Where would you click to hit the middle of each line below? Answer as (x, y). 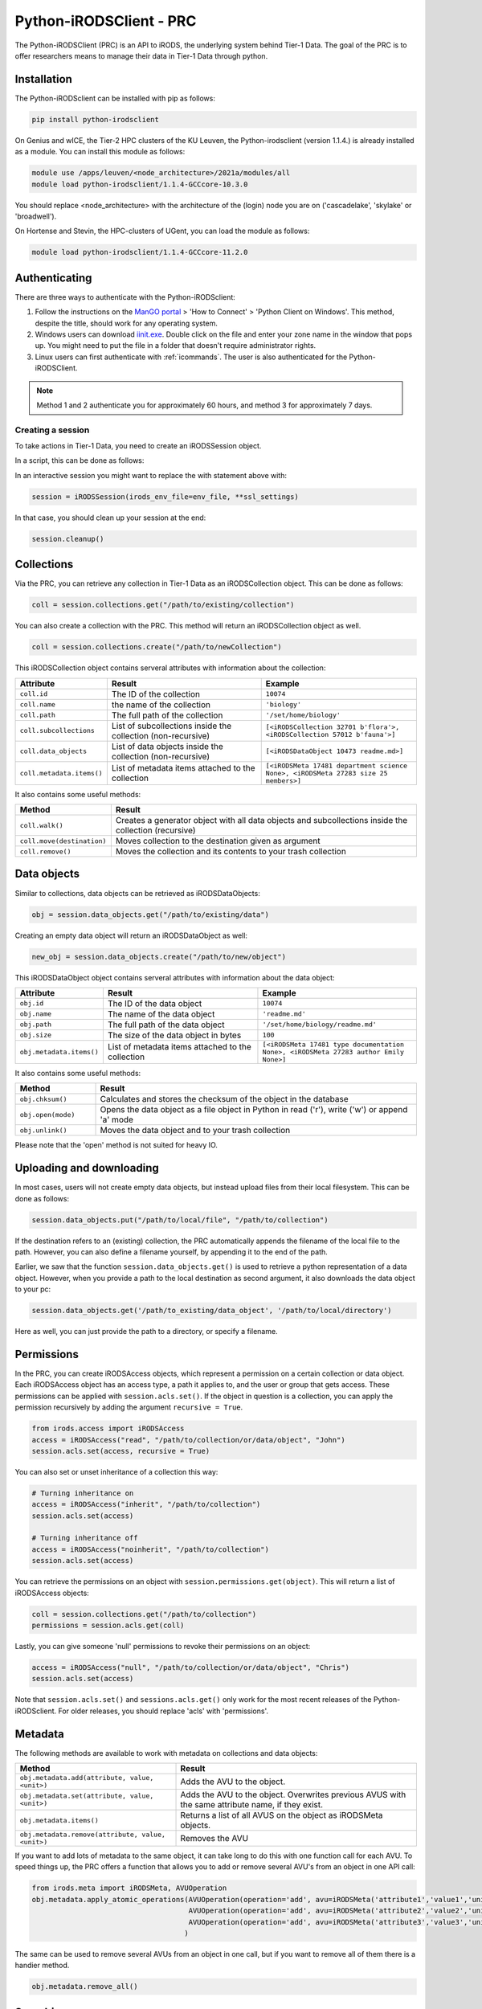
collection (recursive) (155, 830)
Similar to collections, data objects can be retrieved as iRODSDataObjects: (137, 893)
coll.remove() (45, 851)
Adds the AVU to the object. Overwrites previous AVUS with (293, 1794)
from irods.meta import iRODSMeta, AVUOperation (129, 1888)
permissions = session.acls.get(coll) (108, 1625)
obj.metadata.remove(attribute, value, (93, 1835)
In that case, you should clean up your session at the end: (110, 518)
